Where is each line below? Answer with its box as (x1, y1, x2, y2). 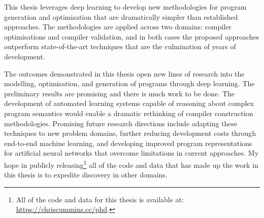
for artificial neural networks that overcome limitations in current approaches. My (4, 148, 259, 158)
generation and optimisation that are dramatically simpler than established (4, 11, 238, 22)
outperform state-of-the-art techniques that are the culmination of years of (4, 41, 236, 52)
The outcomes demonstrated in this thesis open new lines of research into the (4, 68, 245, 79)
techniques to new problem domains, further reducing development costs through (4, 128, 256, 138)
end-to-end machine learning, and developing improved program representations (4, 137, 252, 148)
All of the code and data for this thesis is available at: (16, 194, 184, 204)
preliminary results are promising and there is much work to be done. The (4, 88, 235, 98)
